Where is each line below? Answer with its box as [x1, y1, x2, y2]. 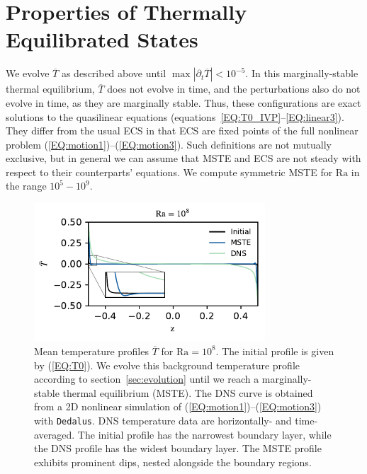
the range [6, 178, 47, 193]
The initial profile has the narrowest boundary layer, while [77, 427, 332, 441]
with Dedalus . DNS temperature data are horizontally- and [34, 412, 292, 427]
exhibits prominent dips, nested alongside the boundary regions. [34, 454, 312, 469]
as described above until [61, 66, 166, 81]
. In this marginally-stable [245, 66, 358, 81]
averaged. [34, 427, 75, 441]
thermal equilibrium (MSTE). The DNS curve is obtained [62, 385, 313, 400]
